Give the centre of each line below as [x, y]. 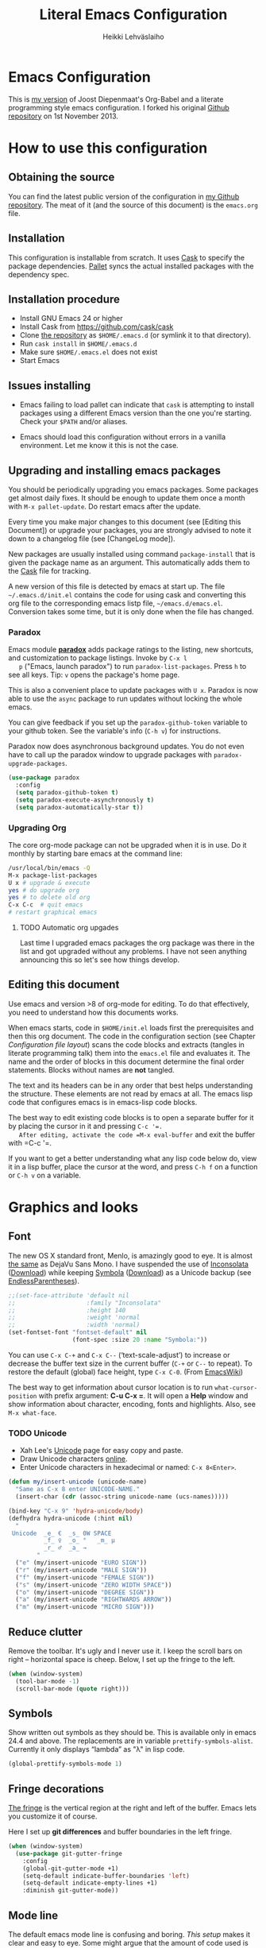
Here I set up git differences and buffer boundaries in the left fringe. [120, 1832]
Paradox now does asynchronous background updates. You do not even [126, 746]
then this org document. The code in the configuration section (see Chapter [132, 1036]
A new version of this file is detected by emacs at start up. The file [117, 586]
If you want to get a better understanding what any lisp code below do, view [133, 1158]
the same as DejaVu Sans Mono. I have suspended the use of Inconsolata [128, 1264]
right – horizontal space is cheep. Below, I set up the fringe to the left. [122, 1659]
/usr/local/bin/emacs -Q [49, 868]
